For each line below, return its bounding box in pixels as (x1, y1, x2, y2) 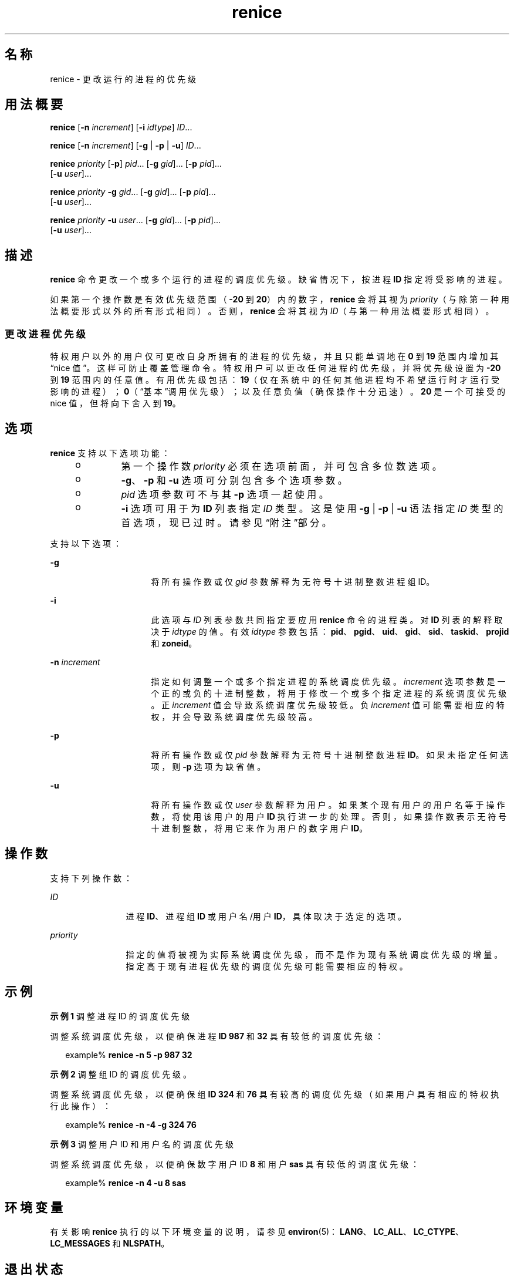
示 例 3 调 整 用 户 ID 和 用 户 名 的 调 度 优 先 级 (50, 1138, 234, 1149)
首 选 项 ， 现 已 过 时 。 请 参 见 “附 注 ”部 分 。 (121, 516, 332, 528)
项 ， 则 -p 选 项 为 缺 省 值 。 (151, 761, 266, 772)
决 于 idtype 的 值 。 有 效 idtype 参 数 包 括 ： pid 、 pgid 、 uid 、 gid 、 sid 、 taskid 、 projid (151, 626, 509, 636)
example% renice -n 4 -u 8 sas (65, 1177, 186, 1188)
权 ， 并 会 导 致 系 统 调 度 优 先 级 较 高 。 (151, 711, 317, 722)
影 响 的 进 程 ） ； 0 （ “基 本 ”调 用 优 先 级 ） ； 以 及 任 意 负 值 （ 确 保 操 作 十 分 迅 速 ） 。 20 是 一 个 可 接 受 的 (50, 386, 505, 397)
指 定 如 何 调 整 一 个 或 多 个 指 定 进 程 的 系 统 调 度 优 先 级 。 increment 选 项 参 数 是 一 (151, 676, 506, 686)
